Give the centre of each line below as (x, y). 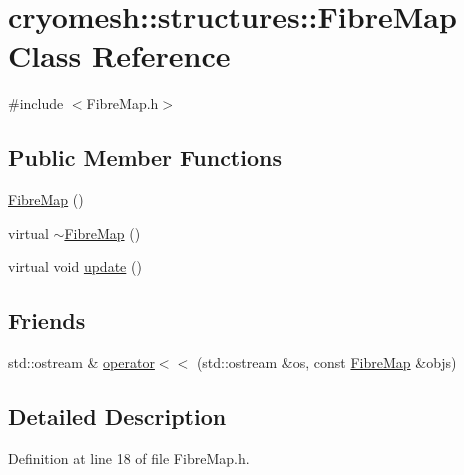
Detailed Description (117, 416)
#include (36, 103)
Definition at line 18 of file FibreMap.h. (129, 457)
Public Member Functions (145, 157)
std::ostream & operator (81, 362)
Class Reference (119, 55)
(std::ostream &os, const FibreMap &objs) (326, 362)
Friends (47, 320)
